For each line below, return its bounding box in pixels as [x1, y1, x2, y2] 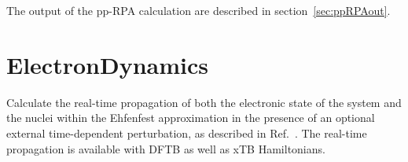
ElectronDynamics [6, 48, 208, 80]
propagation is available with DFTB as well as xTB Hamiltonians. [6, 140, 325, 156]
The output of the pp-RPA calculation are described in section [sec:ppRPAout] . [6, 2, 391, 18]
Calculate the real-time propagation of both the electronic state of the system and [6, 94, 402, 110]
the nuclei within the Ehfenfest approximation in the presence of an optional [6, 109, 375, 126]
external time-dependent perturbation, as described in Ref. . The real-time [6, 124, 367, 141]
